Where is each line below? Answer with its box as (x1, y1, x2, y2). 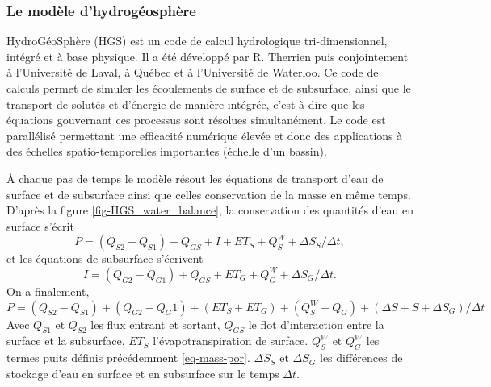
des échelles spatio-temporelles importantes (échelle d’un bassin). (6, 143, 327, 160)
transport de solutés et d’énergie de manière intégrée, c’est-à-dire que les (6, 95, 365, 112)
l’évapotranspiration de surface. (153, 332, 308, 349)
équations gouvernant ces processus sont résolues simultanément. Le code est (6, 111, 386, 128)
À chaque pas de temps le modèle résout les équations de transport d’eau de (6, 169, 384, 186)
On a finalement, (6, 282, 90, 299)
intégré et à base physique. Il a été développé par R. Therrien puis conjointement (6, 48, 409, 64)
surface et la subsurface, (6, 332, 125, 349)
